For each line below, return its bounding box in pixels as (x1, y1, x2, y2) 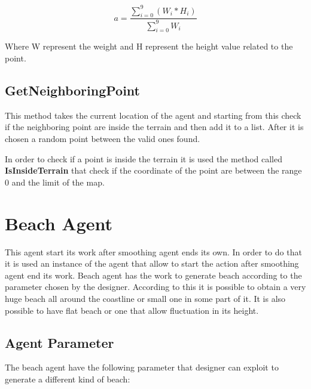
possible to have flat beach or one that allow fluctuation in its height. (5, 304, 259, 316)
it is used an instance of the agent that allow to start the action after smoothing (5, 257, 299, 270)
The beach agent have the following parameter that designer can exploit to (5, 361, 279, 373)
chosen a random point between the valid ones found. (5, 132, 200, 145)
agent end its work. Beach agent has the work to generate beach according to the (5, 268, 302, 281)
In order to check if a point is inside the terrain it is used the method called (5, 152, 283, 165)
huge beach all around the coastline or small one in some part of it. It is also (5, 292, 286, 304)
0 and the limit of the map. (5, 175, 105, 188)
